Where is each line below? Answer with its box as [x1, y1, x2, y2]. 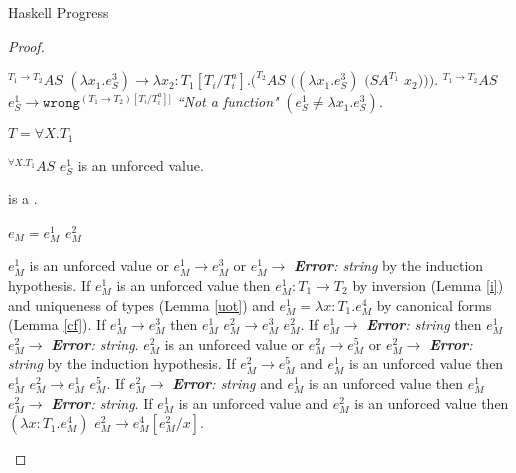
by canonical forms [376, 294, 492, 315]
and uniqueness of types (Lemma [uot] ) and [8, 294, 275, 315]
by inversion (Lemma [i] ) [352, 275, 504, 296]
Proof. [8, 35, 45, 56]
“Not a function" [176, 91, 279, 112]
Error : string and [172, 372, 283, 393]
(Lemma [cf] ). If [8, 314, 106, 335]
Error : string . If [51, 392, 153, 413]
